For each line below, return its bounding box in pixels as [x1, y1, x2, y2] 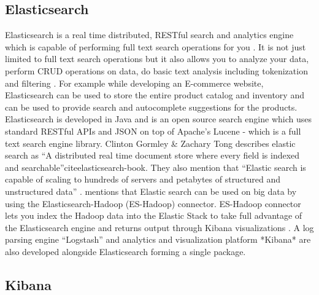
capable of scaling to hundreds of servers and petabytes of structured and [5, 173, 281, 186]
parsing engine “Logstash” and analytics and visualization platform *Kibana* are [5, 233, 311, 246]
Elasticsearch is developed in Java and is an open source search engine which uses [5, 112, 312, 125]
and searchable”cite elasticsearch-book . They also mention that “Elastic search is [5, 160, 306, 173]
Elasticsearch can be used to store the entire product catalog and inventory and [5, 88, 304, 101]
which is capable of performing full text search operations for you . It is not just [5, 40, 306, 53]
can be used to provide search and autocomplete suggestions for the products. [5, 100, 298, 113]
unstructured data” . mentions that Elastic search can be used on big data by [5, 184, 297, 197]
